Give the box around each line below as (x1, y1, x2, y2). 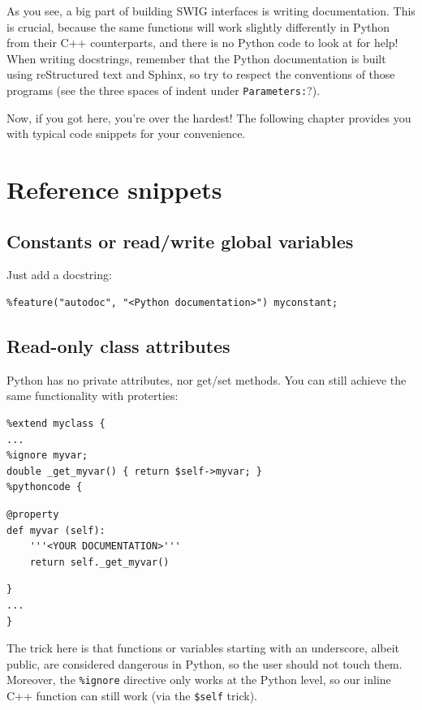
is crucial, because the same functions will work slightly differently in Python (6, 18, 390, 35)
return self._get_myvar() (29, 556, 170, 568)
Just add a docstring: (6, 266, 112, 283)
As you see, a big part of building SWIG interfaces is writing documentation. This (6, 2, 416, 19)
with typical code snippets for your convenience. (6, 125, 246, 142)
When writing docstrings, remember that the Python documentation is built (6, 49, 386, 67)
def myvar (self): (6, 524, 105, 536)
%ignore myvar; (6, 450, 88, 462)
